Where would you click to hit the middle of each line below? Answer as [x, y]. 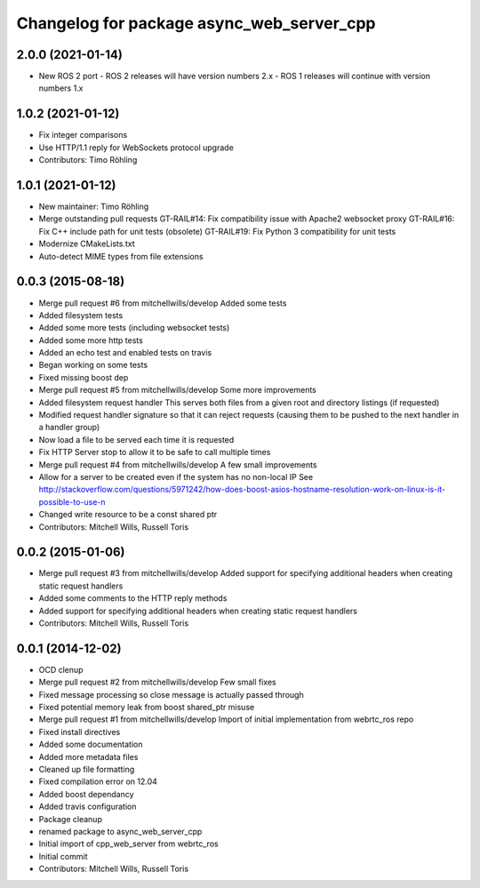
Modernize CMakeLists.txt [87, 244]
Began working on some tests [93, 365]
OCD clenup [61, 669]
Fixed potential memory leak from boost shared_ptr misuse [147, 708]
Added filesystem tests [81, 315]
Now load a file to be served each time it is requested [136, 439]
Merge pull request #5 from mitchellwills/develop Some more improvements [178, 390]
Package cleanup [70, 819]
